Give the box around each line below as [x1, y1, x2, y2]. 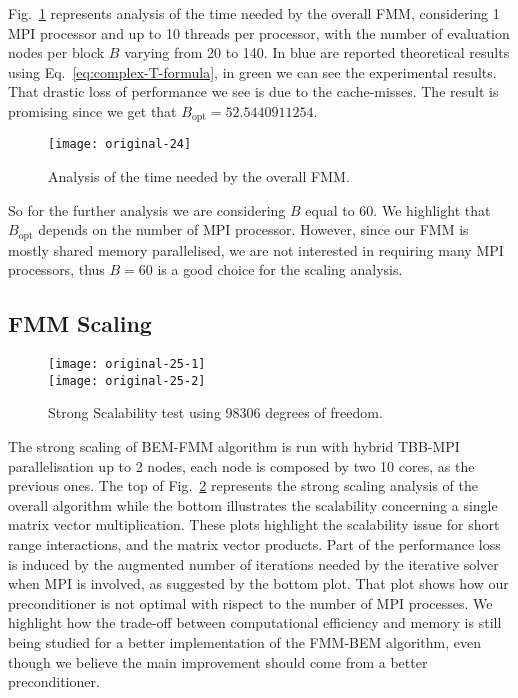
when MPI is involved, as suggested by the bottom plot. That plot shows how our [8, 573, 509, 594]
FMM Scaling [8, 308, 152, 339]
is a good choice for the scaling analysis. [157, 259, 403, 280]
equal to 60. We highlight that [305, 199, 491, 220]
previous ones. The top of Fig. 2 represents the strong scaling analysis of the [8, 475, 478, 496]
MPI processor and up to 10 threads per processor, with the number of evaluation [8, 22, 510, 43]
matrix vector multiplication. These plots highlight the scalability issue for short [8, 514, 500, 535]
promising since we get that [8, 100, 177, 121]
